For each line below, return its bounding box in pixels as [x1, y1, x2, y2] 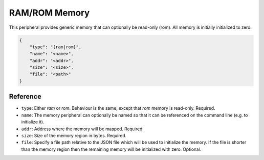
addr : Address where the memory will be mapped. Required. [21, 126, 144, 132]
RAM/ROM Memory [9, 7, 90, 18]
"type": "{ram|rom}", [29, 44, 82, 50]
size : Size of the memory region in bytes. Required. [21, 132, 127, 139]
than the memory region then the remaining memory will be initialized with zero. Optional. [21, 146, 201, 152]
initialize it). [21, 119, 44, 125]
